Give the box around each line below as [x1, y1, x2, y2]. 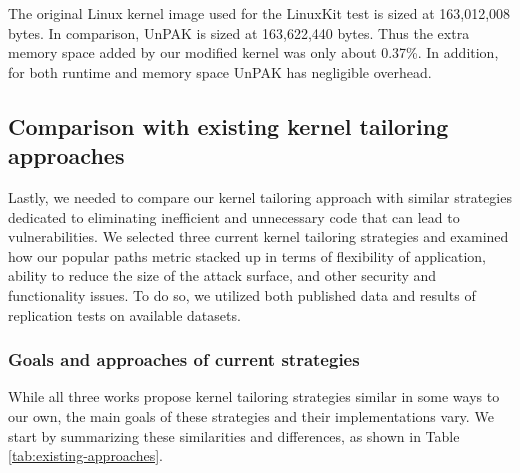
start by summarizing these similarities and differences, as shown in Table [8, 425, 460, 446]
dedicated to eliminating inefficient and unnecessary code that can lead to [8, 206, 460, 227]
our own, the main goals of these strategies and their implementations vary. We [8, 405, 494, 426]
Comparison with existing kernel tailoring [8, 110, 449, 141]
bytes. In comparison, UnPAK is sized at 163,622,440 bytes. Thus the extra [8, 22, 470, 43]
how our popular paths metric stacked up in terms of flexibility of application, [8, 245, 486, 266]
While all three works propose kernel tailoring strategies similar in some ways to [8, 386, 500, 407]
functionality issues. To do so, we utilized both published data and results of [8, 284, 476, 305]
